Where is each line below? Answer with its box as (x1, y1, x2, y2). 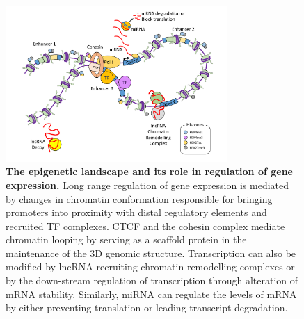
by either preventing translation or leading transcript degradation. (6, 300, 288, 315)
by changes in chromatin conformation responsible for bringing (6, 191, 273, 206)
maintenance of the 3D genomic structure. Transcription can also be (6, 245, 296, 260)
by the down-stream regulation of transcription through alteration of (6, 273, 298, 288)
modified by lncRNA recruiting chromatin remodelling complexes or (6, 259, 295, 274)
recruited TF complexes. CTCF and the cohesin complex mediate (6, 218, 285, 233)
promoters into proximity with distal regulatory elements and (6, 205, 267, 220)
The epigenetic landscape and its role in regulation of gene (6, 164, 293, 179)
